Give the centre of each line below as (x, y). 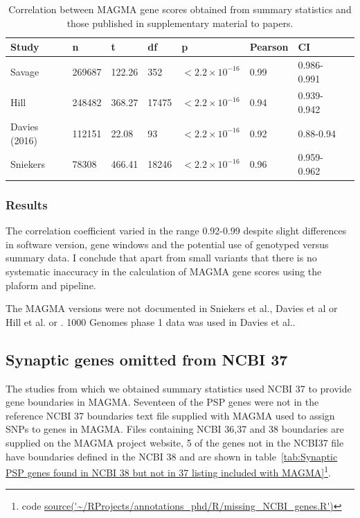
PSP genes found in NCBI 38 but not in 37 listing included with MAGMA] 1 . (168, 471)
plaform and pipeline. (51, 285)
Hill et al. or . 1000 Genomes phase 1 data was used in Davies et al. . (151, 321)
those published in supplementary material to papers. (180, 23)
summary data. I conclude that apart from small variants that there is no (161, 258)
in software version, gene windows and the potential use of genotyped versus (167, 244)
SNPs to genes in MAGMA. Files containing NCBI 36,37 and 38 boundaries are (175, 429)
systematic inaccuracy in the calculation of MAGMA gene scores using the (164, 271)
